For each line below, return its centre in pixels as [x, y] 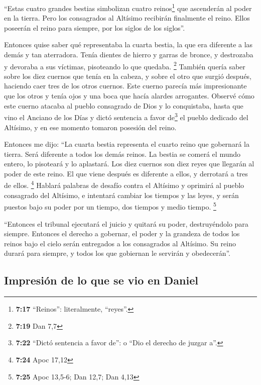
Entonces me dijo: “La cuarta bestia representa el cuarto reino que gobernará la [127, 144]
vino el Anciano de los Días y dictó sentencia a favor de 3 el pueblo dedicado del [126, 116]
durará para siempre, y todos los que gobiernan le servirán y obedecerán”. [117, 253]
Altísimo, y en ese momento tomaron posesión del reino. [90, 127]
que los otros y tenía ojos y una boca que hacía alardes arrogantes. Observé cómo [129, 96]
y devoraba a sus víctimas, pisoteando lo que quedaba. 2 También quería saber [125, 65]
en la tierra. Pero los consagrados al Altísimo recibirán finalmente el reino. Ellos [127, 18]
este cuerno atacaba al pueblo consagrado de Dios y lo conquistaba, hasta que [124, 105]
